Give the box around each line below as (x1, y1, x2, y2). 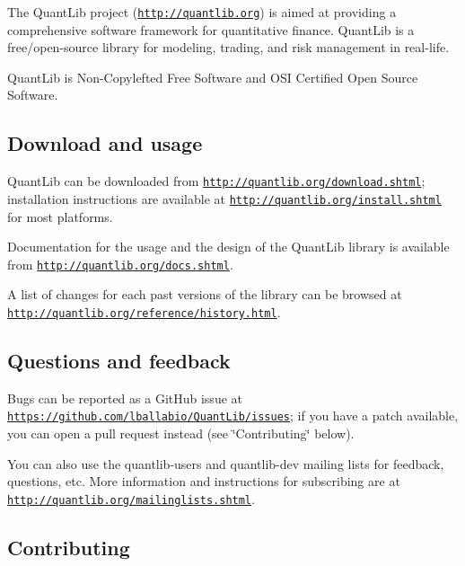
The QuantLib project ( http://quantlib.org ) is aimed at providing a (7, 3, 397, 21)
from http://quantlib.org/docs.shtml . (7, 254, 233, 273)
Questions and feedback (7, 347, 231, 375)
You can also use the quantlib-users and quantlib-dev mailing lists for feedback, (7, 454, 444, 473)
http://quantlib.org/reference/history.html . (7, 302, 281, 321)
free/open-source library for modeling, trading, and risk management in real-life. (7, 38, 450, 57)
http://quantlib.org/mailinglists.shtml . (7, 489, 255, 508)
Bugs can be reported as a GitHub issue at (7, 388, 242, 407)
